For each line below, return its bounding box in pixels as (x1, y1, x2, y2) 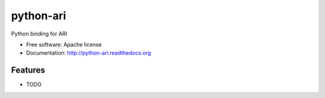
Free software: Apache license (26, 41, 102, 48)
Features (11, 65, 45, 75)
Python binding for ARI (11, 30, 67, 37)
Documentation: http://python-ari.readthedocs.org (26, 49, 152, 57)
